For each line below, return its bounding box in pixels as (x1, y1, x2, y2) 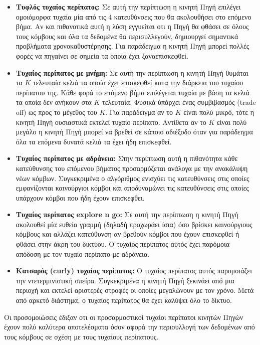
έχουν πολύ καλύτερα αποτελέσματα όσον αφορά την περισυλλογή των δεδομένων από (4, 321, 255, 332)
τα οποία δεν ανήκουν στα (16, 97, 92, 107)
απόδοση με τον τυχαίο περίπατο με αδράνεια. (16, 248, 150, 259)
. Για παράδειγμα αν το (105, 106, 173, 117)
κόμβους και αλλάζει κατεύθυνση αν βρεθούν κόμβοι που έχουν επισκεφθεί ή (16, 229, 239, 239)
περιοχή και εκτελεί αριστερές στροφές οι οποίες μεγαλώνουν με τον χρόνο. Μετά (16, 285, 254, 295)
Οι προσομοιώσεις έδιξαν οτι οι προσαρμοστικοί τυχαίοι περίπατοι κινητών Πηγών (4, 311, 243, 322)
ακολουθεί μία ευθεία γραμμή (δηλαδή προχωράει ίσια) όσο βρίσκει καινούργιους (16, 219, 252, 229)
